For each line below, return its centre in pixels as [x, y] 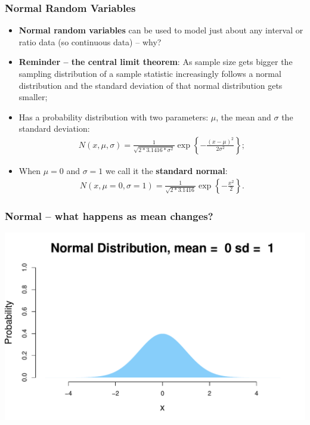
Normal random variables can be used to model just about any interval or [161, 30]
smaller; [33, 97]
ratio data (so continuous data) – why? [90, 41]
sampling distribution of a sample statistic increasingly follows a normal [150, 73]
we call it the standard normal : [166, 170]
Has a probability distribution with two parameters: [114, 117]
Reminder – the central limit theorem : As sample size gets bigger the [156, 62]
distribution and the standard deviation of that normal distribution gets [151, 85]
